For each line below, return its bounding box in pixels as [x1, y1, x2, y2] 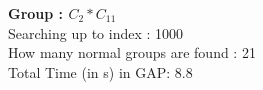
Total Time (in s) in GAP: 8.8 [8, 61, 193, 82]
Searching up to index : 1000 [8, 22, 184, 43]
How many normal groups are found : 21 [8, 42, 256, 63]
